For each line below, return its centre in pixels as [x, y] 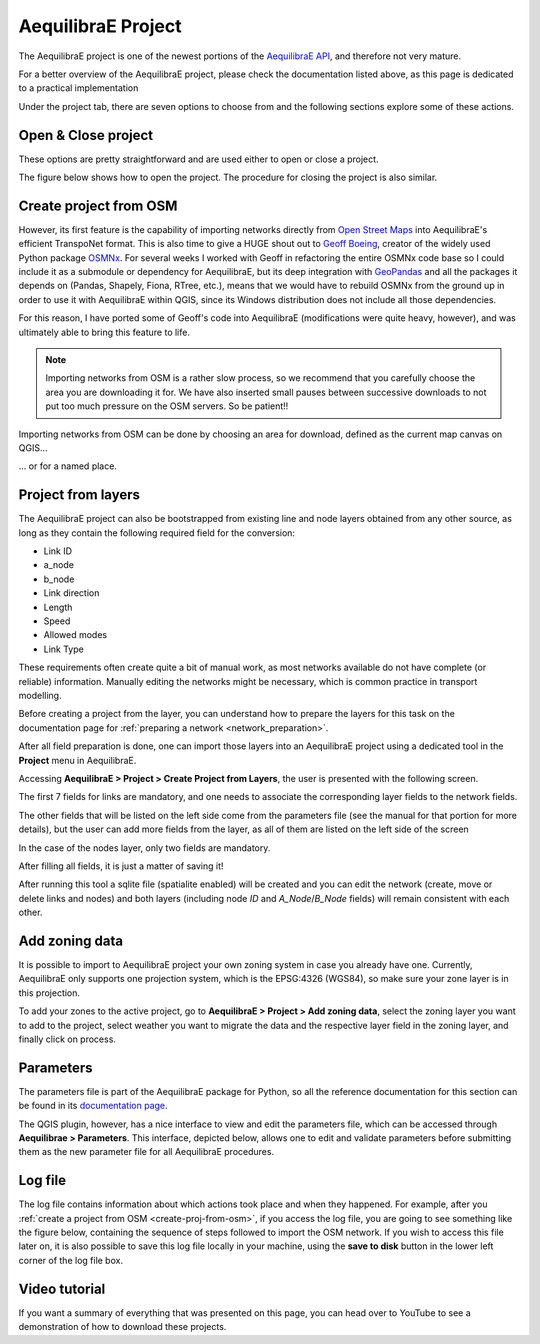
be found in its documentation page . [93, 1106]
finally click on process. [67, 1039]
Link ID [58, 551]
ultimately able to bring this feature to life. [104, 332]
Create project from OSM [98, 205]
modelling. [40, 695]
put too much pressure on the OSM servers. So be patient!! [167, 406]
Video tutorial [62, 1288]
